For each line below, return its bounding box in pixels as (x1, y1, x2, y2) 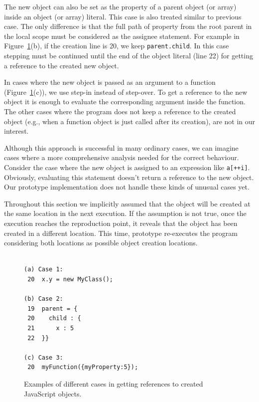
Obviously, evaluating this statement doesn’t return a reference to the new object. (4, 172, 254, 182)
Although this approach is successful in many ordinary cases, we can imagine (4, 142, 239, 153)
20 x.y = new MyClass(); (27, 275, 113, 283)
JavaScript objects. (24, 388, 82, 399)
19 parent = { (27, 305, 78, 312)
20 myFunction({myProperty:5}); (27, 364, 138, 371)
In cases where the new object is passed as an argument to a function (4, 77, 216, 87)
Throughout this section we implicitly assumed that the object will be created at (4, 198, 251, 208)
